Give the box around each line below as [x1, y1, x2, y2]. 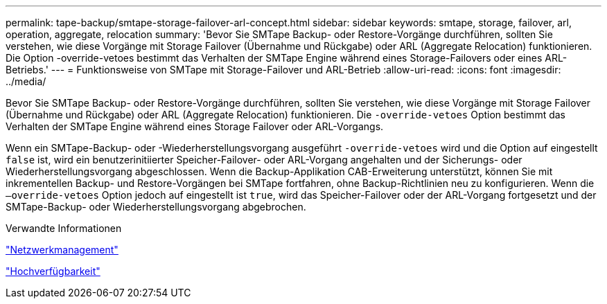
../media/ [6, 75, 46, 87]
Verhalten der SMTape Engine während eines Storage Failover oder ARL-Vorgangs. [6, 120, 384, 132]
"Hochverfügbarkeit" [6, 265, 100, 277]
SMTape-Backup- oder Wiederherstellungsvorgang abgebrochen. [6, 201, 306, 213]
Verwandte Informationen [6, 222, 122, 234]
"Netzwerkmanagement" [6, 244, 118, 256]
